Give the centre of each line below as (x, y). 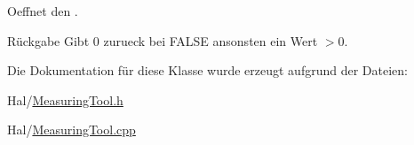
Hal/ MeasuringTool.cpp (72, 130)
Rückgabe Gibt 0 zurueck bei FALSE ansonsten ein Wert (163, 40)
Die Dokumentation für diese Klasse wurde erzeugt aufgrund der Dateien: (207, 70)
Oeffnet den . (43, 11)
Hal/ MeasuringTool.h (65, 99)
